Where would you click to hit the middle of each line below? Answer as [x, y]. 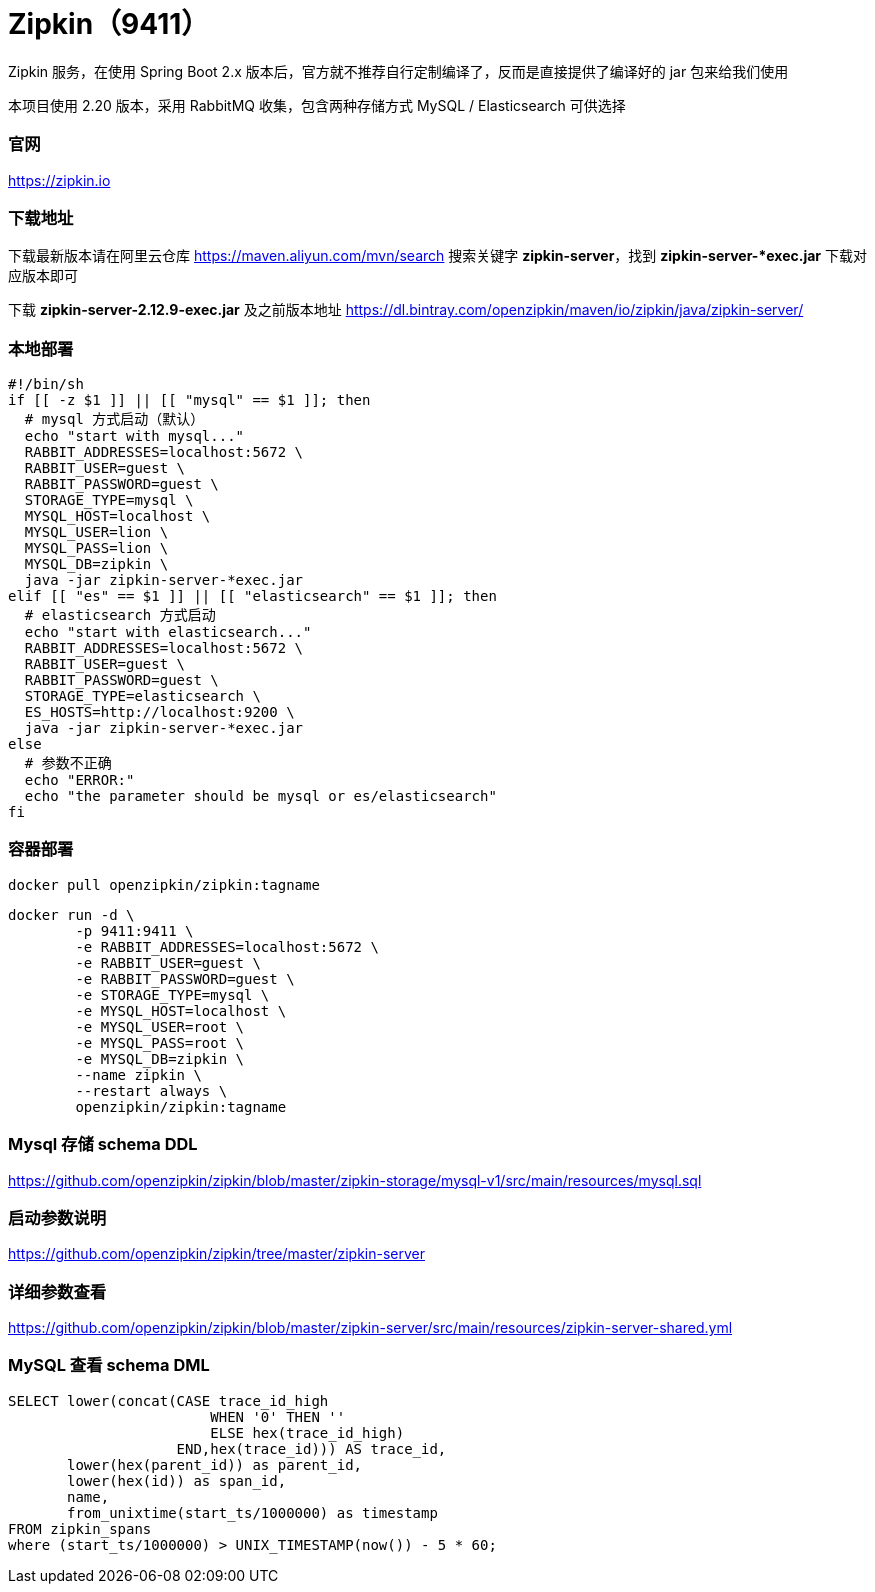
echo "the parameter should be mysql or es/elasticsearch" [260, 796]
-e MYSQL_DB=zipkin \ [160, 1058]
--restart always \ [151, 1090]
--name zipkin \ [138, 1074]
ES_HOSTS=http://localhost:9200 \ [159, 712]
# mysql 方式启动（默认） [114, 419]
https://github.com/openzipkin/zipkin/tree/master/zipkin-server [217, 1254]
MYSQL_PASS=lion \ [96, 548]
